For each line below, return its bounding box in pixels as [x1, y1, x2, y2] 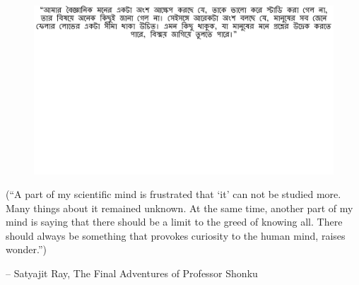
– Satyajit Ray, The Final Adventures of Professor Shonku [6, 266, 258, 281]
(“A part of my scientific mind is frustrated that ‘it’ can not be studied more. [6, 187, 341, 202]
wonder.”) [6, 242, 47, 257]
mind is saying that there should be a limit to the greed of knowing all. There [6, 214, 343, 229]
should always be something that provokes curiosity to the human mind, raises [6, 228, 346, 243]
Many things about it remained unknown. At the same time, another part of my [6, 200, 353, 215]
